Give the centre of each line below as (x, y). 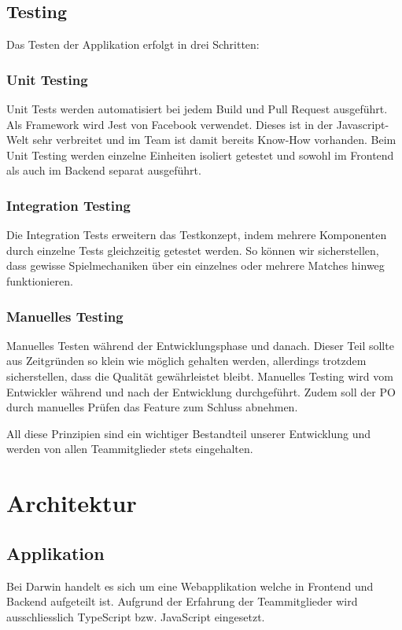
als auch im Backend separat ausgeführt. (104, 170)
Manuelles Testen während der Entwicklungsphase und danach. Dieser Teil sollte (200, 345)
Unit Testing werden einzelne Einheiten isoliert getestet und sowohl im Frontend (200, 155)
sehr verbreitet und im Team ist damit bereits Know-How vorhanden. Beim (214, 140)
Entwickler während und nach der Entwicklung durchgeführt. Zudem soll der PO (201, 391)
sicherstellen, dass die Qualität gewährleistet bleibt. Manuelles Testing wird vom (200, 376)
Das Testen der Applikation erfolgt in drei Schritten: (133, 44)
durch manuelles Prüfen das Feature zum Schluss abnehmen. (152, 407)
